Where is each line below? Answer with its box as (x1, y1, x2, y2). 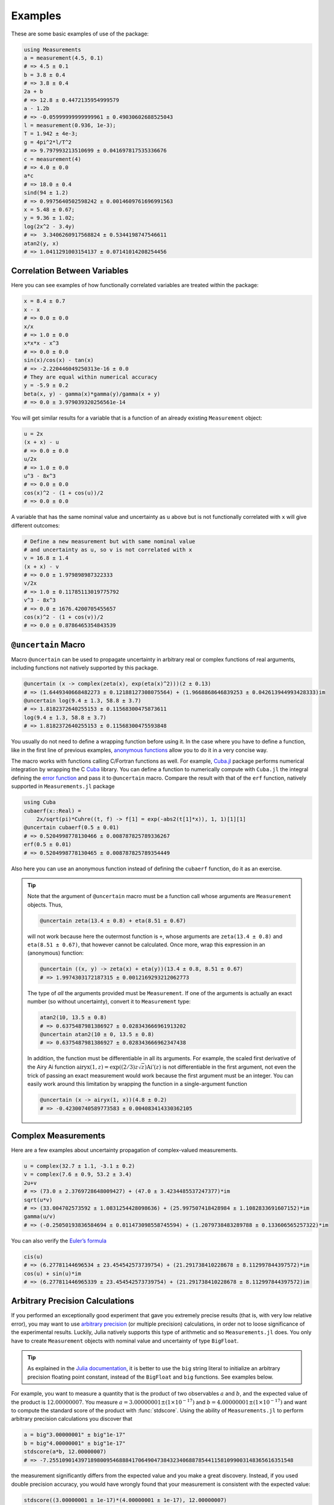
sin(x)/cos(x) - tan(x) (23, 357, 94, 364)
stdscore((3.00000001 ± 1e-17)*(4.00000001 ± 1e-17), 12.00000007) (23, 1497, 227, 1503)
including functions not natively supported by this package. (11, 664, 159, 671)
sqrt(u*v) (23, 1196, 53, 1203)
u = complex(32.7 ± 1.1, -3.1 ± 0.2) (23, 1162, 135, 1170)
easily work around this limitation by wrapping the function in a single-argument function (27, 1081, 248, 1088)
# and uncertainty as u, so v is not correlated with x (23, 546, 193, 553)
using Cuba (23, 799, 56, 806)
